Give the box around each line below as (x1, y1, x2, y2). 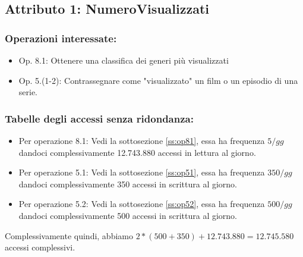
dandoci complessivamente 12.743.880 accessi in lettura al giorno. (18, 146, 256, 158)
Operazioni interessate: (5, 30, 117, 45)
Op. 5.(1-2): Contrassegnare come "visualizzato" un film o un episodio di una (18, 74, 298, 86)
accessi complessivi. (5, 241, 75, 253)
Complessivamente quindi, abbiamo (5, 229, 133, 242)
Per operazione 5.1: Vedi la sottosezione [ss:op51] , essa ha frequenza (18, 166, 265, 178)
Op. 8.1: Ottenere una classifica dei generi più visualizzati (18, 54, 229, 66)
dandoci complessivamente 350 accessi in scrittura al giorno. (18, 177, 237, 190)
